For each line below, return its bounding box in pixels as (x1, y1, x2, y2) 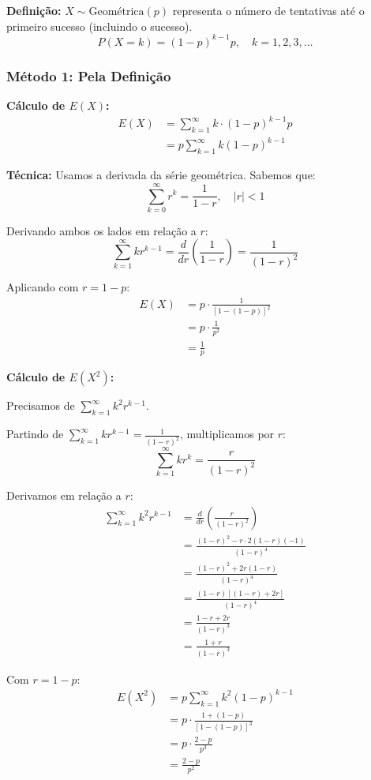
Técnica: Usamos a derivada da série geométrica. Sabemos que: (6, 167, 316, 183)
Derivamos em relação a (6, 486, 122, 503)
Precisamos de (6, 397, 75, 414)
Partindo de (6, 426, 64, 442)
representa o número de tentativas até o (172, 2, 365, 18)
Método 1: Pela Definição (6, 66, 171, 85)
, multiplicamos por (179, 426, 275, 442)
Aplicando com (6, 279, 79, 295)
